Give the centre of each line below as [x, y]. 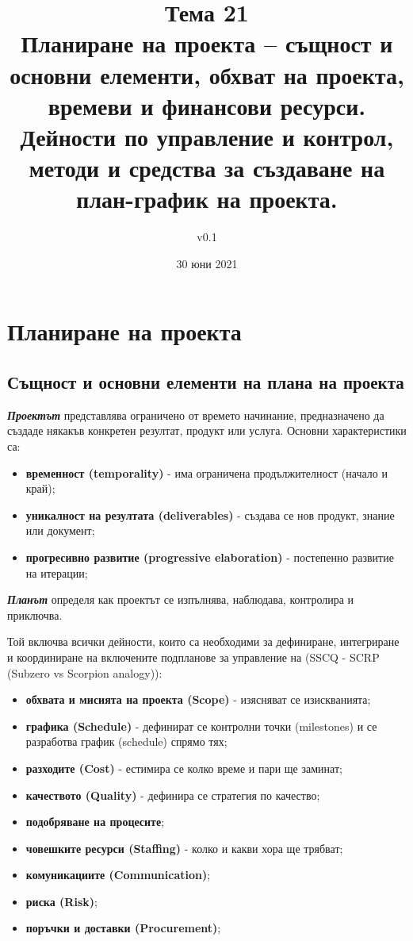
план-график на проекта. [207, 199]
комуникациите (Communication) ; [118, 875]
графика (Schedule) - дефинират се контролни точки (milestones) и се [201, 726]
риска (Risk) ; [61, 901]
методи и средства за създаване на [207, 168]
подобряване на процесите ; [95, 822]
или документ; [60, 530]
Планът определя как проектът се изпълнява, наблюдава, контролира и [181, 599]
